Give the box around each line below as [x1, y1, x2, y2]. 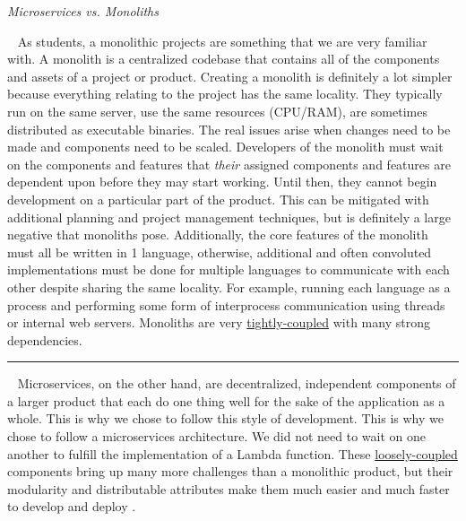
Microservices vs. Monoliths [7, 2, 159, 20]
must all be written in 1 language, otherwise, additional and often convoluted [7, 242, 432, 261]
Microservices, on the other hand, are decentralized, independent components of [17, 374, 456, 393]
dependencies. [7, 330, 82, 349]
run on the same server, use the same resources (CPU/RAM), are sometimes [7, 101, 427, 120]
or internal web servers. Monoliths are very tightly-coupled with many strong [7, 313, 430, 332]
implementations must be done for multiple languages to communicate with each [7, 260, 450, 279]
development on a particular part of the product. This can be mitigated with [7, 189, 429, 208]
